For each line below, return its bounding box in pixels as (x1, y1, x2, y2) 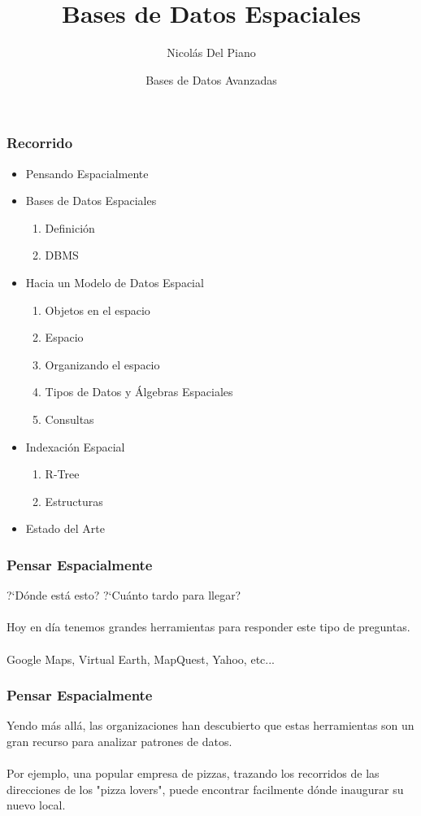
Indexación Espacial (25, 438, 125, 455)
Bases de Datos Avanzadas (145, 71, 277, 88)
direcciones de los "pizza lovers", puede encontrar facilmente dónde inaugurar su (7, 780, 404, 797)
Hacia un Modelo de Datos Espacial (25, 273, 204, 290)
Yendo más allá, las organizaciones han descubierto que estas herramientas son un (7, 717, 414, 734)
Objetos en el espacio (45, 301, 150, 318)
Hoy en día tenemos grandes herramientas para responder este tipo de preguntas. (7, 618, 410, 635)
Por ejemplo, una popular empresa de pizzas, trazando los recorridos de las (7, 765, 380, 782)
